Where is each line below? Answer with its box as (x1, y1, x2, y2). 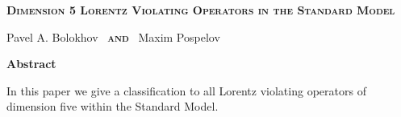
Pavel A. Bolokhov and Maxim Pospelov (6, 28, 220, 45)
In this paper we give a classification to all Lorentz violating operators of (6, 82, 366, 99)
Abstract (6, 55, 56, 72)
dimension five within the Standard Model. (6, 98, 219, 115)
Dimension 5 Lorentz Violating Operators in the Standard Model (6, 2, 395, 18)
